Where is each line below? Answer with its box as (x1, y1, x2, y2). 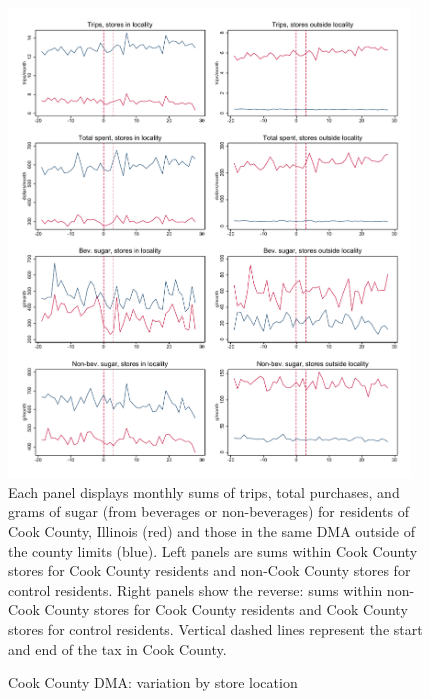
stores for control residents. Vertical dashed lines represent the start (8, 619, 423, 640)
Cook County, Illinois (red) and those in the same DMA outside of (8, 521, 415, 542)
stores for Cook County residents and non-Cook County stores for (8, 560, 411, 581)
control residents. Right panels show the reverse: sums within (8, 579, 383, 600)
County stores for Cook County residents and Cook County (44, 599, 408, 620)
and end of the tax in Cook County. (8, 638, 227, 659)
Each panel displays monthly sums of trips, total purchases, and (8, 481, 400, 502)
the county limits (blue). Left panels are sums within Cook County (8, 540, 418, 561)
